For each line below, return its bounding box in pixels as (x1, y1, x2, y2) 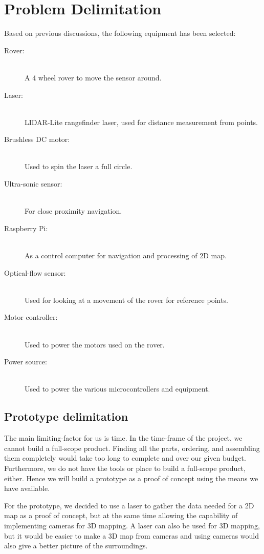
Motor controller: (4, 312, 58, 322)
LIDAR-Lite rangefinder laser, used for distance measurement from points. (25, 116, 258, 127)
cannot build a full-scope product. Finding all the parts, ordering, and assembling (4, 442, 260, 453)
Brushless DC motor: (4, 134, 70, 145)
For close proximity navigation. (25, 206, 122, 216)
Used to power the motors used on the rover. (25, 339, 165, 350)
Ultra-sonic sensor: (4, 178, 62, 189)
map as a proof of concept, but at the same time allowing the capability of (4, 510, 238, 521)
